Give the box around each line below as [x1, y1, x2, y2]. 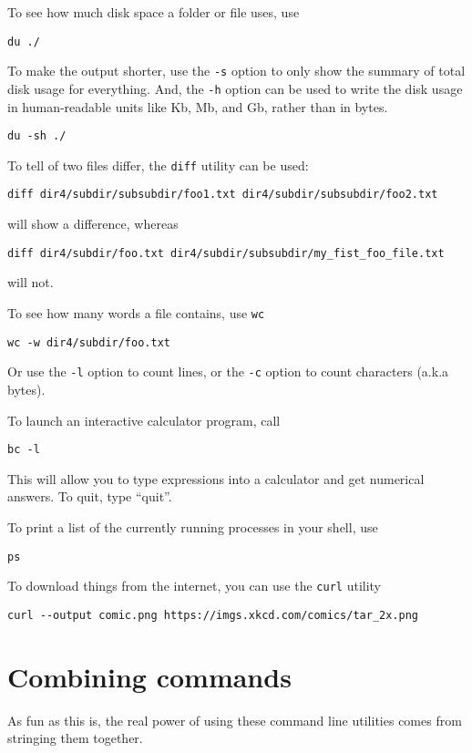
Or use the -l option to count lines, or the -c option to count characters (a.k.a [7, 362, 449, 381]
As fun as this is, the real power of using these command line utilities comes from [7, 710, 462, 729]
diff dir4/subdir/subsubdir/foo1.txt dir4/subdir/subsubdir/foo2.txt [7, 188, 438, 201]
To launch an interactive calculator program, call [7, 410, 281, 429]
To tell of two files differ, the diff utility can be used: [7, 155, 309, 174]
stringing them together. [7, 728, 143, 748]
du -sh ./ [7, 129, 67, 143]
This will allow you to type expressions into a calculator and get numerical [7, 469, 425, 488]
